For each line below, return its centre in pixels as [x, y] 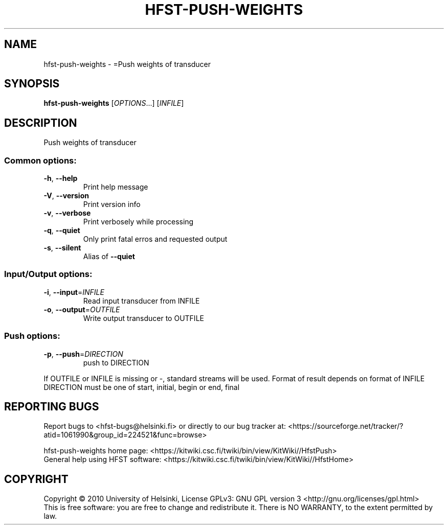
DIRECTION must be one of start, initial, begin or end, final [142, 387]
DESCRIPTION [41, 123]
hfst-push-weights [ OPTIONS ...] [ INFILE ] [114, 103]
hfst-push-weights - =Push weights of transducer [127, 64]
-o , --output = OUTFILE [82, 309]
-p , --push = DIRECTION [83, 354]
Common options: [40, 160]
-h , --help [61, 178]
